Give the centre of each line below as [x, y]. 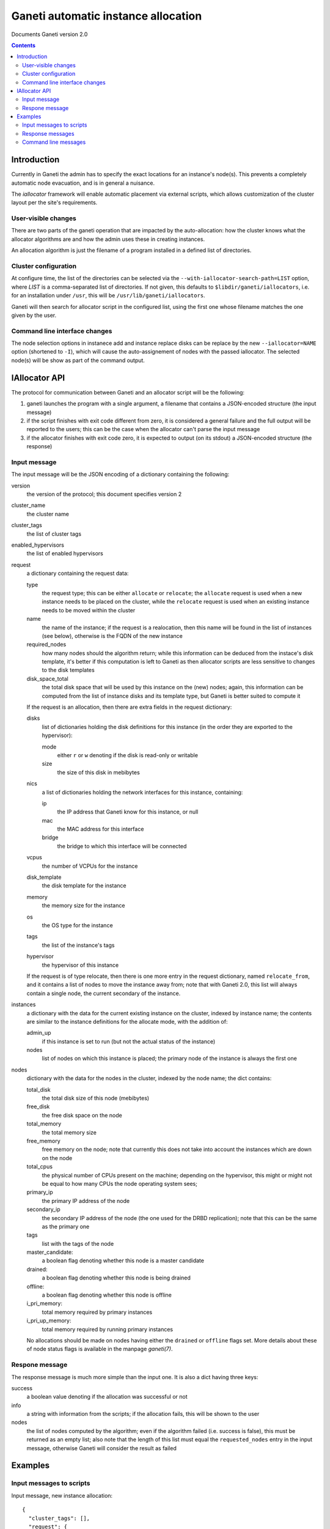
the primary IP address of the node [86, 1201]
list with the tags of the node [78, 1243]
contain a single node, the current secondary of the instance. [104, 993]
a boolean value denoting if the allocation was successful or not [107, 1397]
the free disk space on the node [82, 1115]
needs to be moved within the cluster [89, 610]
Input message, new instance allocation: [62, 1495]
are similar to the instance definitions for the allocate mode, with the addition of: [127, 1021]
